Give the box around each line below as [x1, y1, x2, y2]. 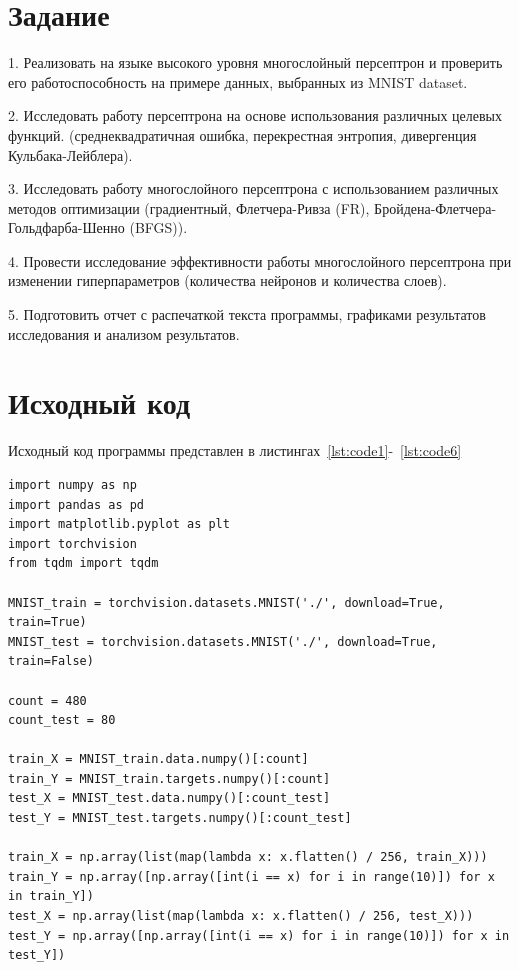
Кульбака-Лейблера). [8, 144, 133, 165]
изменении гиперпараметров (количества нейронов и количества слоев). [8, 270, 447, 291]
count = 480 [8, 693, 87, 708]
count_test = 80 [8, 713, 116, 728]
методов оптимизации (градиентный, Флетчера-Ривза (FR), [8, 197, 370, 218]
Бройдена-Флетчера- [374, 197, 497, 218]
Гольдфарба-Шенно [8, 217, 125, 238]
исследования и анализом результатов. [8, 323, 240, 344]
